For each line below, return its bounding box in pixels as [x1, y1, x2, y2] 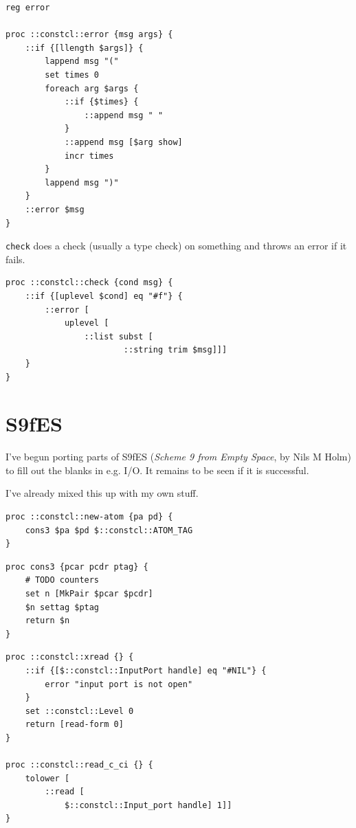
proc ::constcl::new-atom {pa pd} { [5, 512, 173, 522]
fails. [5, 251, 25, 266]
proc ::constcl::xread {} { [5, 652, 134, 662]
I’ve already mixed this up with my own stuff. [5, 486, 199, 500]
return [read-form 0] [25, 719, 124, 730]
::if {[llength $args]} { [25, 43, 144, 53]
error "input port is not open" [45, 679, 193, 689]
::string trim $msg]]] [123, 345, 227, 355]
